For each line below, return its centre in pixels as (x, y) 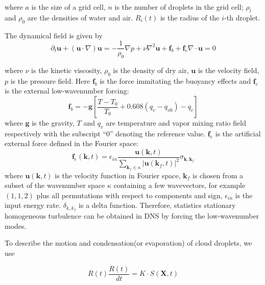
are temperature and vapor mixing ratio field (176, 123)
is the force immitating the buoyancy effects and (175, 80)
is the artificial (238, 133)
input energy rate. (33, 205)
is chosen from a (218, 175)
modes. (16, 225)
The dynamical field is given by (54, 35)
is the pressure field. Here (50, 80)
